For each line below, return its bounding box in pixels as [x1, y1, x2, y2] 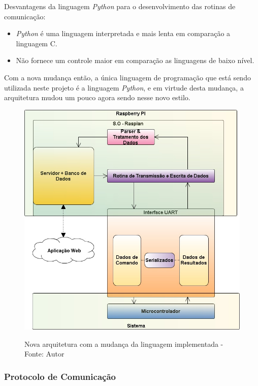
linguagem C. [16, 38, 57, 48]
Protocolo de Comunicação [4, 370, 116, 382]
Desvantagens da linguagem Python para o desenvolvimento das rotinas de [4, 1, 236, 11]
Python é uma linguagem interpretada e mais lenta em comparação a [16, 28, 231, 39]
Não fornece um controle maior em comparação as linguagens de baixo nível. [16, 55, 254, 66]
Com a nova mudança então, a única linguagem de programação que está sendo [4, 72, 251, 82]
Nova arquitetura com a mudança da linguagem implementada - [24, 338, 223, 349]
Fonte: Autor [24, 348, 64, 359]
